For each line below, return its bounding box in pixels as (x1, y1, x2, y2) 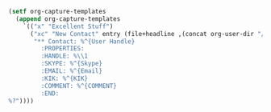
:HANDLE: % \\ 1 (40, 52, 89, 60)
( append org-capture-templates (15, 14, 121, 23)
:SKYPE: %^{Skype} (40, 60, 103, 68)
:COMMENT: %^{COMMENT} (40, 82, 117, 90)
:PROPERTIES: (40, 45, 85, 53)
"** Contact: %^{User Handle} (33, 37, 135, 46)
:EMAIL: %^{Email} (40, 67, 103, 75)
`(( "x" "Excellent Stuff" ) (23, 22, 114, 30)
